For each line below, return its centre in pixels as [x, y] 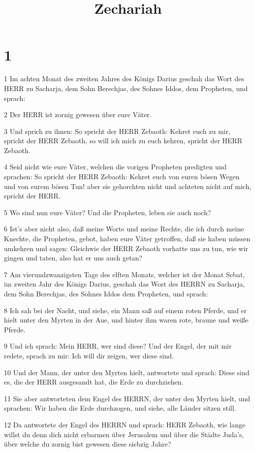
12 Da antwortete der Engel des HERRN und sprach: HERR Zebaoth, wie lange [125, 424]
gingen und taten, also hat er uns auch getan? [73, 258]
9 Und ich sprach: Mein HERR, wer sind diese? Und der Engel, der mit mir [118, 346]
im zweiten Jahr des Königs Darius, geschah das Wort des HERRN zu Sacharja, [125, 284]
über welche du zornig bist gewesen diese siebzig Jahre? [88, 444]
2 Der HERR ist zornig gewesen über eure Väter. [78, 114]
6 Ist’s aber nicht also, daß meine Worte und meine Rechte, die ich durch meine [124, 229]
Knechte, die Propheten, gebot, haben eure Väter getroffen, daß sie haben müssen [127, 239]
